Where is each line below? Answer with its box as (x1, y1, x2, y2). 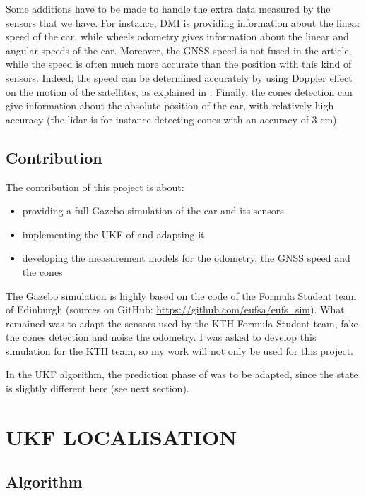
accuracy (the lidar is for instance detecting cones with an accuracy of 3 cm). (6, 111, 340, 126)
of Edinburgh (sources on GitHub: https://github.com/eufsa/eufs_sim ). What (6, 302, 345, 317)
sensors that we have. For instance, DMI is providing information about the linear (6, 15, 361, 30)
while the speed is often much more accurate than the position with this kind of (6, 56, 352, 71)
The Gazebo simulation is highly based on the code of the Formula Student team (6, 288, 357, 303)
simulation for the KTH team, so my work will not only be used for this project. (6, 343, 354, 358)
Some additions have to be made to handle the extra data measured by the (6, 1, 331, 16)
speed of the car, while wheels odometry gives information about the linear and (6, 29, 349, 44)
